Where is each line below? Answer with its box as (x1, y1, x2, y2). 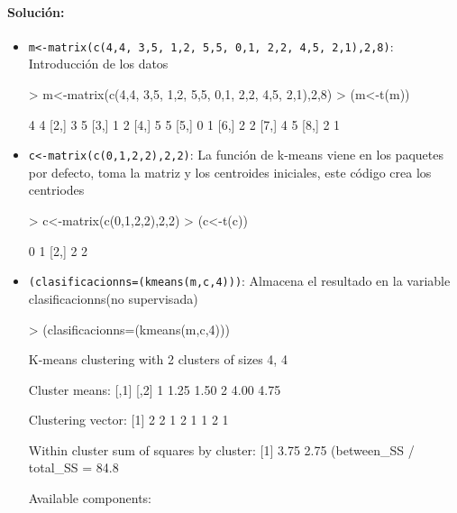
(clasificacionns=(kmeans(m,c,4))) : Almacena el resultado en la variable (28, 271, 451, 290)
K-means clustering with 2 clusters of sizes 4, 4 (28, 350, 288, 369)
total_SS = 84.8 (28, 458, 119, 477)
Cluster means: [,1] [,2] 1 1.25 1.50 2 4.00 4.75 (28, 380, 281, 398)
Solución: (7, 2, 65, 21)
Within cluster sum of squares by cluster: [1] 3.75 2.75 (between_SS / (28, 440, 415, 459)
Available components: (28, 489, 151, 508)
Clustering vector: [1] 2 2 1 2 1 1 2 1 (28, 410, 229, 429)
